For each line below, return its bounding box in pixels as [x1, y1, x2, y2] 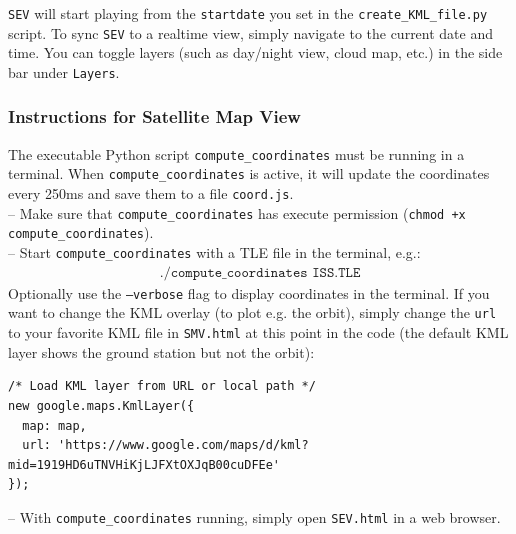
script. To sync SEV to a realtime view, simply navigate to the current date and [8, 22, 494, 43]
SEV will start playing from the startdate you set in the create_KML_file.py [8, 3, 488, 23]
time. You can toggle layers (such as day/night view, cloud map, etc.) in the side [8, 42, 503, 63]
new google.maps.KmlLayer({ [8, 398, 195, 413]
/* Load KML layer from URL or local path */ [8, 379, 316, 394]
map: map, [22, 418, 87, 433]
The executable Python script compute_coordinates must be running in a [8, 143, 465, 164]
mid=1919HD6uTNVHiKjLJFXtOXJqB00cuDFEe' [8, 457, 281, 472]
